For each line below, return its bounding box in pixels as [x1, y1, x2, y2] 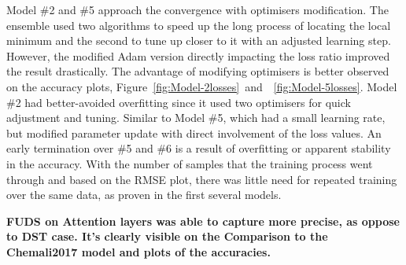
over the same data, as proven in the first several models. [6, 186, 282, 203]
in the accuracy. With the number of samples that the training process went [6, 155, 373, 171]
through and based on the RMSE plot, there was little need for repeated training [6, 171, 397, 187]
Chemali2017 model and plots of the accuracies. [6, 243, 271, 259]
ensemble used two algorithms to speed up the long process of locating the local [6, 17, 391, 33]
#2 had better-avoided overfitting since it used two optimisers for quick [6, 94, 351, 110]
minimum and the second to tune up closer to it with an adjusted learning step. [6, 32, 391, 49]
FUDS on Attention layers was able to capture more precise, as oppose [6, 212, 400, 229]
